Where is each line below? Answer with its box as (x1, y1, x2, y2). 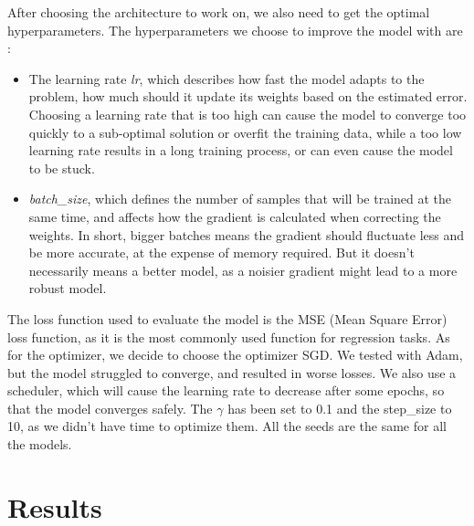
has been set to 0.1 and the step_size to (227, 398, 452, 417)
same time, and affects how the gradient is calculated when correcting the (28, 206, 441, 226)
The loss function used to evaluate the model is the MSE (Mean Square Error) (7, 309, 448, 328)
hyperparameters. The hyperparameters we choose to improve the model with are (7, 20, 463, 39)
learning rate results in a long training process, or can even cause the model (28, 141, 453, 160)
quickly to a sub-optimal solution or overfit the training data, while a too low (28, 122, 462, 142)
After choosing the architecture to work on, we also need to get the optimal (7, 3, 430, 21)
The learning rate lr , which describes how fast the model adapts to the (28, 68, 425, 88)
